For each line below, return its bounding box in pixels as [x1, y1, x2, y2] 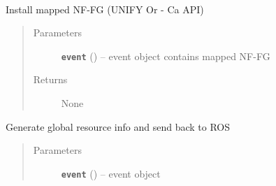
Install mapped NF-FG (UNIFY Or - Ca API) [6, 1, 204, 16]
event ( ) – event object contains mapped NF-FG [61, 48, 270, 63]
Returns [33, 72, 68, 87]
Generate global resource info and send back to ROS [6, 119, 231, 134]
